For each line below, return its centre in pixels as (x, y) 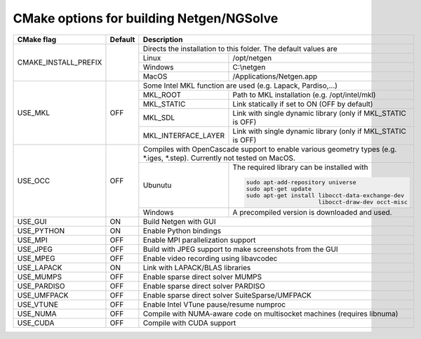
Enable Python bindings (182, 231)
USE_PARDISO (41, 286)
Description (163, 39)
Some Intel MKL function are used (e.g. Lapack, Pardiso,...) (240, 86)
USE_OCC (34, 180)
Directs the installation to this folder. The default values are (240, 48)
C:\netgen (249, 67)
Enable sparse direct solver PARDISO (204, 286)
